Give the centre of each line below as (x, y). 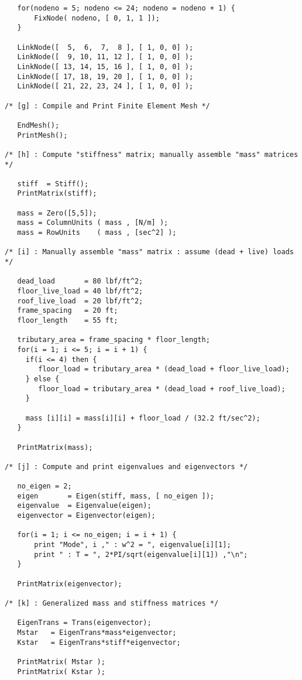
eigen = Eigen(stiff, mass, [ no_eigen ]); (116, 496)
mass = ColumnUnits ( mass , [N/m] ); (93, 223)
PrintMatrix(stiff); (57, 194)
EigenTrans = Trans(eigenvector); (84, 623)
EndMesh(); (38, 125)
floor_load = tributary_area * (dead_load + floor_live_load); (164, 369)
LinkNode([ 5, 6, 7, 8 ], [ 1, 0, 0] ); (105, 47)
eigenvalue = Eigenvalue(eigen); (84, 506)
